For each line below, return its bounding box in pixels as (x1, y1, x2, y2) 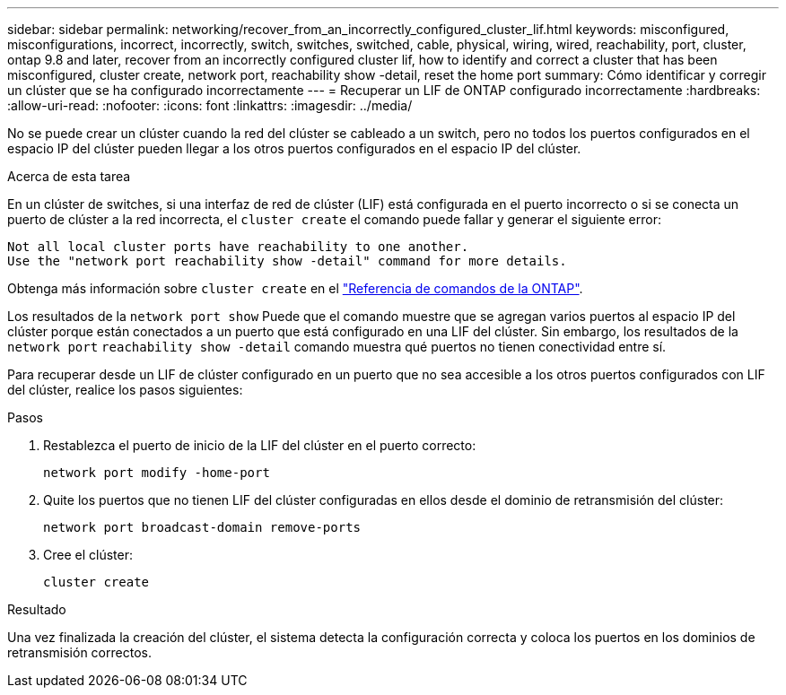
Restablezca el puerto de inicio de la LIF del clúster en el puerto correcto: (43, 438, 476, 453)
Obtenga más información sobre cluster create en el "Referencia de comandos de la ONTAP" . (7, 281, 583, 296)
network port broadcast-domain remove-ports (43, 520, 362, 534)
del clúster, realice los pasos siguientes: (7, 382, 243, 397)
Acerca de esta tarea (7, 169, 131, 184)
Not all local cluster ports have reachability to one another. (7, 239, 469, 254)
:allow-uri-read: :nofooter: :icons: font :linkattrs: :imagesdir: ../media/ (7, 98, 413, 113)
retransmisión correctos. (7, 645, 152, 660)
